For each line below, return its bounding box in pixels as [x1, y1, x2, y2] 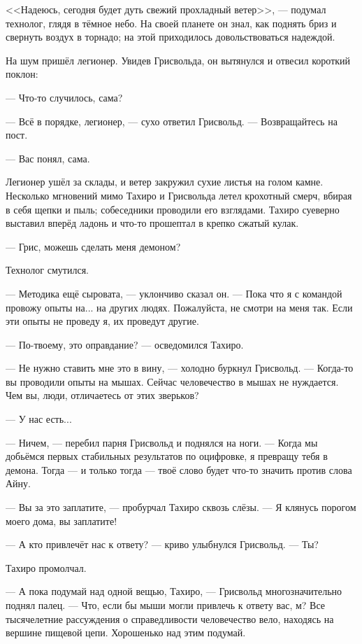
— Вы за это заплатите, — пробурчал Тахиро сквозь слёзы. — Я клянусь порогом [6, 500, 356, 514]
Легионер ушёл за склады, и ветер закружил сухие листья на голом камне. [6, 174, 324, 189]
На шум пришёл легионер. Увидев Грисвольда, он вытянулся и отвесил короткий [6, 52, 351, 67]
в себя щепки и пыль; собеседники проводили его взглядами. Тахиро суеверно [6, 202, 340, 216]
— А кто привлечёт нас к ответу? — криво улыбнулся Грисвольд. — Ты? [6, 537, 319, 552]
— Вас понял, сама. [6, 150, 90, 165]
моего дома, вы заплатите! [6, 513, 117, 528]
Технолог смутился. [6, 262, 89, 277]
